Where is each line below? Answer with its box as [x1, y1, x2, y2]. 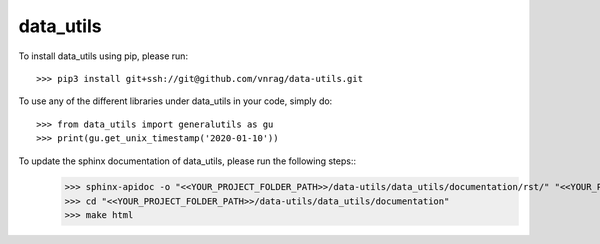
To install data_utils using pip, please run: [18, 50, 189, 62]
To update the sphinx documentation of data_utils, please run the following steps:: [18, 155, 357, 167]
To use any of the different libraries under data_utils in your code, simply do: [18, 95, 333, 107]
